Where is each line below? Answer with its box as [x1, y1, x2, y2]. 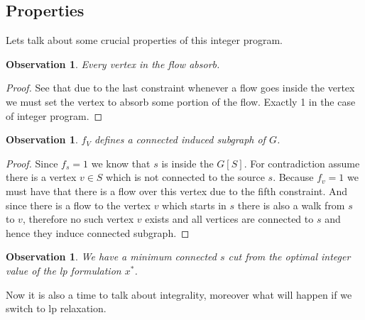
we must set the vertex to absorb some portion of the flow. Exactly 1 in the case [6, 94, 356, 109]
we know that [91, 155, 151, 170]
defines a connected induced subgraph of [94, 132, 266, 147]
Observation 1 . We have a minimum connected [6, 249, 217, 264]
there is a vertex [6, 170, 77, 184]
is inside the [161, 155, 214, 170]
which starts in [162, 197, 227, 212]
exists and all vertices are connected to [145, 211, 314, 226]
